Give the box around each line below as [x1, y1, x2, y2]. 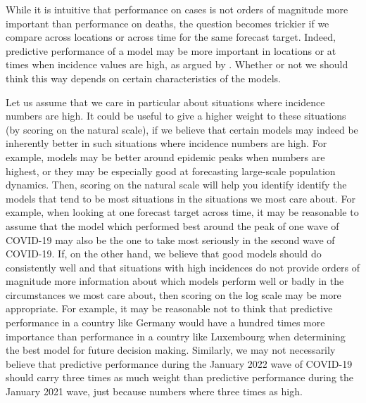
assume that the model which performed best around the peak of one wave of [6, 218, 339, 233]
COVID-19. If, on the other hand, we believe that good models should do [6, 246, 322, 261]
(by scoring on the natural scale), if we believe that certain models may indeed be [6, 122, 358, 136]
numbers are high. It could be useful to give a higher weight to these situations [6, 108, 346, 123]
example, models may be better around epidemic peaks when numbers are [6, 149, 325, 164]
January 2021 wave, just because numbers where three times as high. [6, 384, 303, 399]
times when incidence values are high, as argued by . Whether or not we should [6, 57, 348, 72]
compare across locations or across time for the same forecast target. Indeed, [6, 30, 336, 44]
